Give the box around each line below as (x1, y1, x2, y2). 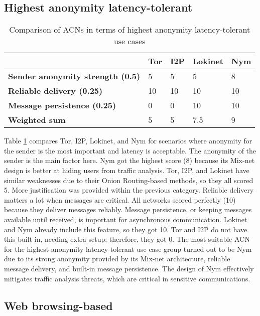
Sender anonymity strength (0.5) (8, 70, 141, 82)
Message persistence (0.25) (8, 99, 116, 111)
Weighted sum (8, 114, 66, 126)
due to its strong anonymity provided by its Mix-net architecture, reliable (4, 253, 230, 264)
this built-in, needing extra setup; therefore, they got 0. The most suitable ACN (4, 234, 250, 244)
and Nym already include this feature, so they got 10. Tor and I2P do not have (4, 224, 247, 234)
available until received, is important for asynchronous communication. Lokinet (4, 214, 247, 224)
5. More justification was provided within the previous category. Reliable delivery (4, 185, 254, 195)
